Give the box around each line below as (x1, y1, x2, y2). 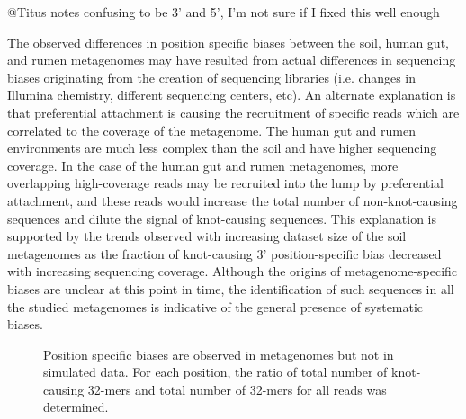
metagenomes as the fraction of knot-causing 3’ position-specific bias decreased (7, 244, 442, 263)
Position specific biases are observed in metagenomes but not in (43, 344, 394, 363)
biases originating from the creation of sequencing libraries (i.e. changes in (7, 67, 417, 86)
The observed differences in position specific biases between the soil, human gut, (7, 32, 449, 51)
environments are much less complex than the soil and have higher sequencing (7, 138, 437, 157)
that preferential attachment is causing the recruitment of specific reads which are (7, 103, 460, 121)
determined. (43, 397, 109, 416)
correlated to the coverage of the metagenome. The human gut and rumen (7, 120, 416, 139)
